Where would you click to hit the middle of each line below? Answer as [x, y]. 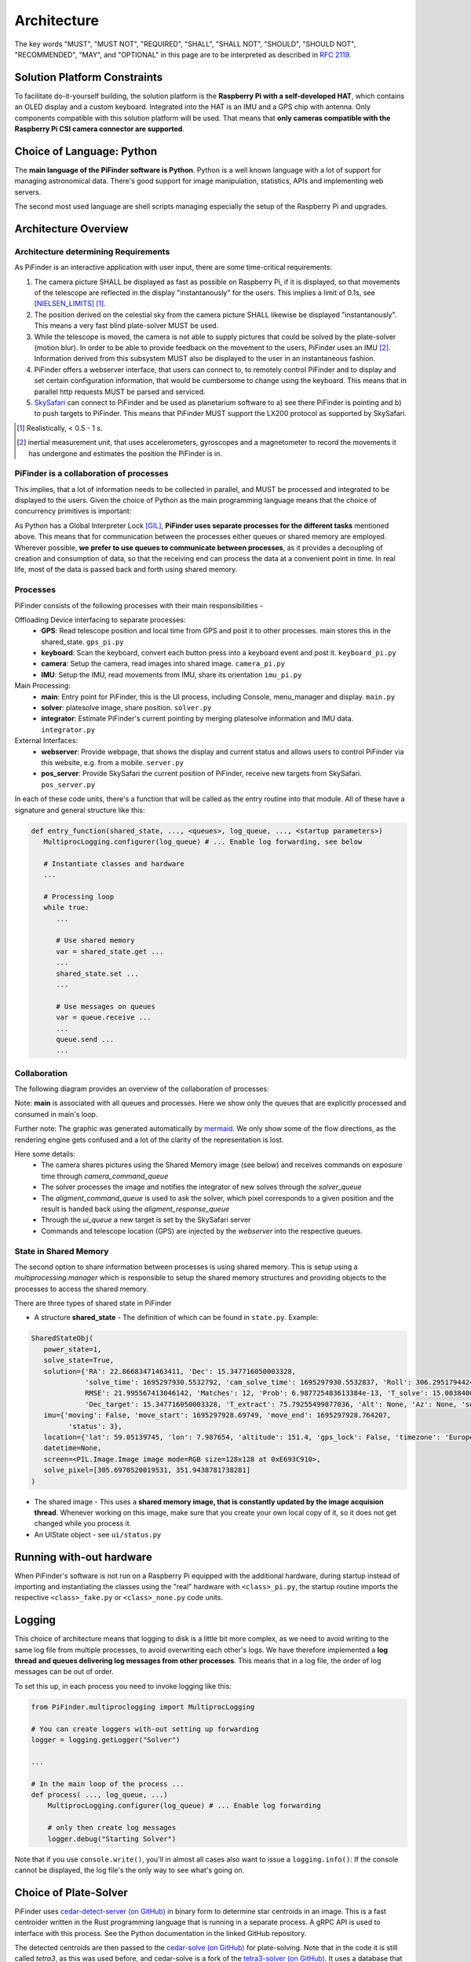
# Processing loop [79, 896]
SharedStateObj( [62, 1338]
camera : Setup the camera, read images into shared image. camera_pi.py [163, 664]
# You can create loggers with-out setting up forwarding [145, 1729]
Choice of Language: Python [86, 151]
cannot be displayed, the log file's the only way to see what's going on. [130, 1870]
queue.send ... [85, 1039]
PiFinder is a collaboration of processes [91, 473]
